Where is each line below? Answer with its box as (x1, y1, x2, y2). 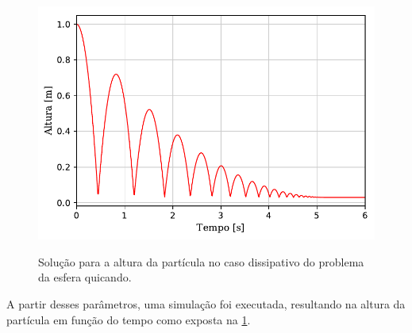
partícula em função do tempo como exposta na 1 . (6, 311, 251, 327)
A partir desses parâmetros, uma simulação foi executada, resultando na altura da (6, 296, 406, 312)
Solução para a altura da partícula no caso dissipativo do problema (38, 253, 364, 270)
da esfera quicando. (38, 269, 132, 285)
